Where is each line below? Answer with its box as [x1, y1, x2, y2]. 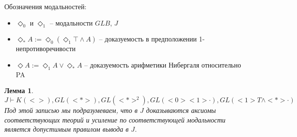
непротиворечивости [16, 43, 76, 54]
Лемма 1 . [4, 85, 33, 96]
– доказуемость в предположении [99, 34, 197, 44]
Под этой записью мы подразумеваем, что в [4, 105, 138, 115]
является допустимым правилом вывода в [4, 124, 129, 134]
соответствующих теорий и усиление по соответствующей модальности [4, 114, 226, 124]
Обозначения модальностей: [4, 1, 87, 11]
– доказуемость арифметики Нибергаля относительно [84, 59, 241, 69]
